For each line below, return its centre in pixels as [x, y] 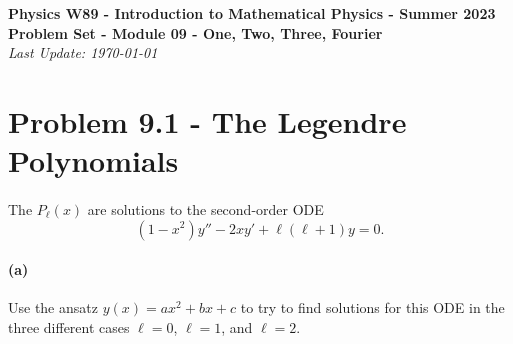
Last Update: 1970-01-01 [83, 52]
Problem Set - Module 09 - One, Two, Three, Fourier [195, 32]
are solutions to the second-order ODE [205, 208]
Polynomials [93, 160]
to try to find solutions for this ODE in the [372, 307]
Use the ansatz [53, 307]
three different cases [69, 326]
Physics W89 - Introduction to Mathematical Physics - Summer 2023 [252, 13]
